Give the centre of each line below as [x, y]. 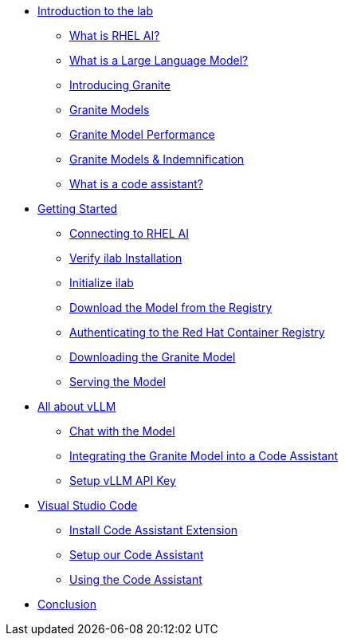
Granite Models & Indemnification [157, 159]
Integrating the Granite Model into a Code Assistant [204, 456]
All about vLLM [77, 406]
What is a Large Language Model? [159, 60]
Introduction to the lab [96, 11]
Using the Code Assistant [136, 579]
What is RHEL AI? [115, 35]
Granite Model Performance [142, 134]
